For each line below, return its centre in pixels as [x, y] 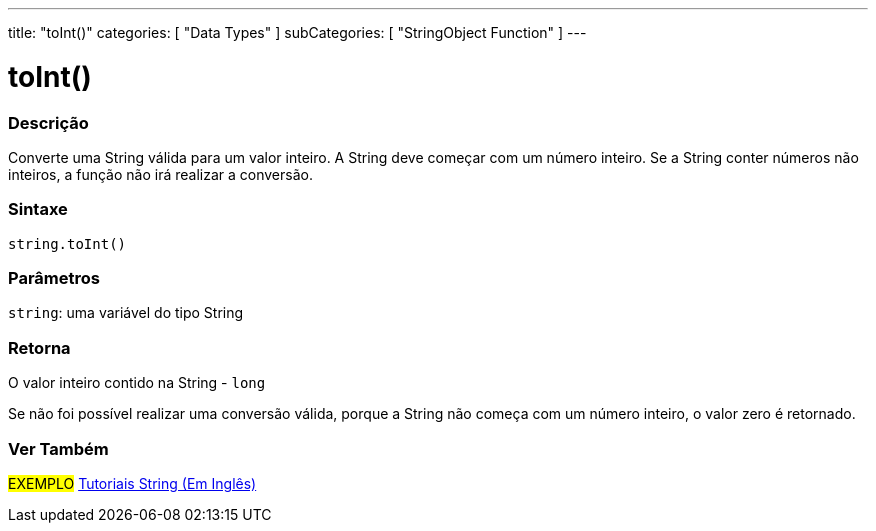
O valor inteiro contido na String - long [137, 383]
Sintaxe [38, 209]
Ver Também [58, 448]
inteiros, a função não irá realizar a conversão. [160, 174]
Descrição [48, 122]
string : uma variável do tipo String [126, 313]
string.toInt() [67, 243]
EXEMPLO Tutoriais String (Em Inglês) [132, 483]
